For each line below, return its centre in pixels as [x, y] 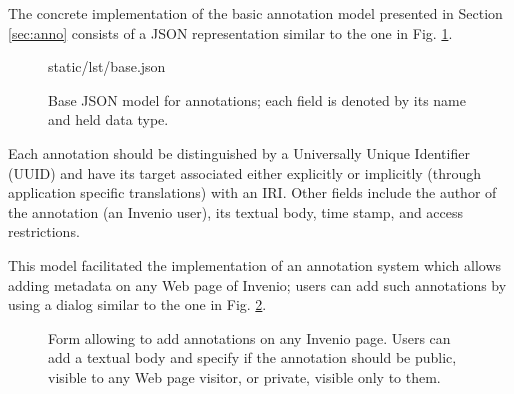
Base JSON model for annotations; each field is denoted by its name [257, 99]
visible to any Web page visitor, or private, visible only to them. [244, 376]
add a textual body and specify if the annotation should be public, [252, 357]
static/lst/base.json [107, 66]
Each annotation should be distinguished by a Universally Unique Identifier [239, 152]
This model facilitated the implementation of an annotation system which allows [255, 264]
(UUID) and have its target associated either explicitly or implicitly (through [245, 172]
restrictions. [44, 231]
